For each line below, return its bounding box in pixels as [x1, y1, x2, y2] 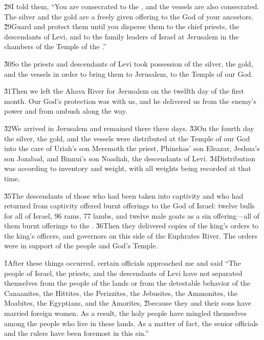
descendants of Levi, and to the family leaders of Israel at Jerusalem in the [4, 31, 239, 41]
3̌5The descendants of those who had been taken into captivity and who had [4, 190, 244, 201]
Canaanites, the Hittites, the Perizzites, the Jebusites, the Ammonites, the [4, 287, 238, 298]
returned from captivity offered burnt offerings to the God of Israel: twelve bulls [4, 200, 255, 211]
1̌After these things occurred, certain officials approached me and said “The [4, 258, 241, 268]
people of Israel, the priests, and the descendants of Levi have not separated [4, 267, 243, 278]
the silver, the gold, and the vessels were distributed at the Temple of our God [4, 133, 250, 143]
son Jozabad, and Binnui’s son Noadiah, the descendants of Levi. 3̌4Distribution [4, 153, 255, 163]
